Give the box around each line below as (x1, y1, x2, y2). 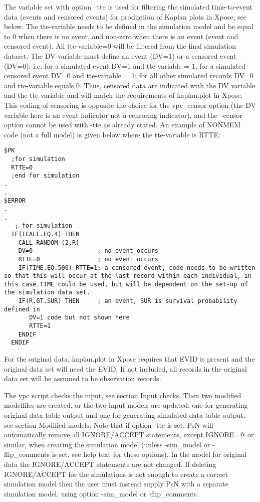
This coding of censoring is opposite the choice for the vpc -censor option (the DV (4, 99, 256, 110)
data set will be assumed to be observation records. (4, 373, 161, 384)
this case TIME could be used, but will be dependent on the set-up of (4, 280, 248, 288)
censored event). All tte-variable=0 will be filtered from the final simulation (4, 41, 236, 51)
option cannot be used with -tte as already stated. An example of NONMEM (4, 119, 241, 130)
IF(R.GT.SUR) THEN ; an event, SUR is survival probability (18, 297, 237, 305)
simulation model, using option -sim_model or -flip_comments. (4, 488, 199, 498)
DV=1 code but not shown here (29, 314, 130, 321)
